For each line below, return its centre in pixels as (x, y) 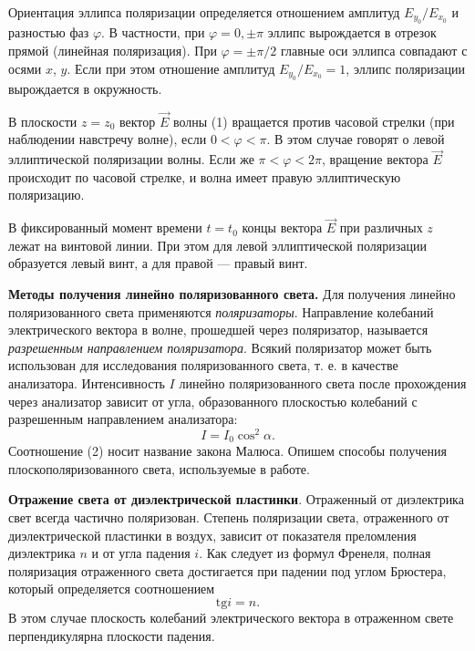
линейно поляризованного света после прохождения (323, 382)
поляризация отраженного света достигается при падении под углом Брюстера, (227, 570)
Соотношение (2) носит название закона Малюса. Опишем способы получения (227, 451)
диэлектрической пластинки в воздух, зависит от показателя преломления (212, 535)
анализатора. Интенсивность (87, 382)
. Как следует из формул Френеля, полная (315, 553)
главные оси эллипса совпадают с (374, 50)
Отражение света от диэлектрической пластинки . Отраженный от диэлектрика (236, 499)
